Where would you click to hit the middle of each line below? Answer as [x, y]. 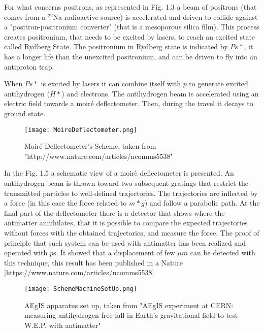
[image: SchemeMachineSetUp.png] [81, 289]
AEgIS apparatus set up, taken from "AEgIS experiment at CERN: [129, 305]
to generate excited [219, 84]
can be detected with [223, 253]
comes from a [25, 16]
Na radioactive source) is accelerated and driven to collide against [155, 16]
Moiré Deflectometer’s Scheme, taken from [90, 146]
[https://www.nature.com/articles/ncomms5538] [79, 272]
